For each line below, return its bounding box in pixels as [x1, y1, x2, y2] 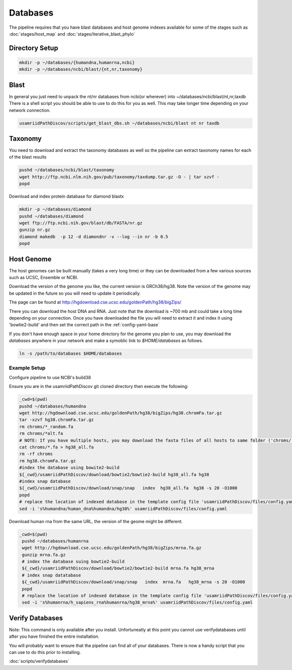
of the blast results [9, 154, 47, 160]
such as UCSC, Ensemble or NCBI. [9, 275, 78, 281]
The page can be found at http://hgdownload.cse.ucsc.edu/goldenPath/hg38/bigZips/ [9, 299, 182, 305]
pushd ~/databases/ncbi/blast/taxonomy [19, 167, 114, 173]
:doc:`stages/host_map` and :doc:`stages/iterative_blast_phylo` [9, 31, 135, 37]
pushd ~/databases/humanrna [22, 538, 89, 544]
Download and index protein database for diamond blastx [9, 193, 124, 200]
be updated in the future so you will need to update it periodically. [9, 290, 141, 296]
